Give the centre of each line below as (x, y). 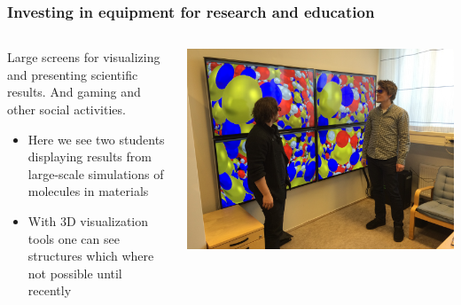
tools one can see (74, 238)
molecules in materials (88, 191)
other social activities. (66, 109)
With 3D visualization (88, 220)
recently (50, 290)
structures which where (91, 256)
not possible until (75, 273)
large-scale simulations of (96, 173)
